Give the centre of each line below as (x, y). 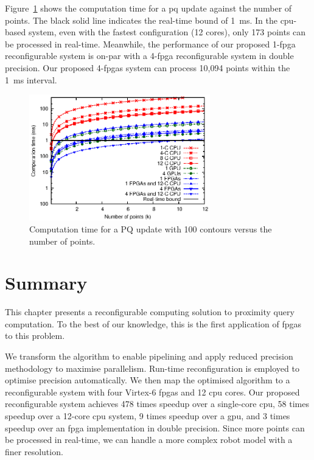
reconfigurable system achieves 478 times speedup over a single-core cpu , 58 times (157, 404)
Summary (46, 283)
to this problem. (35, 336)
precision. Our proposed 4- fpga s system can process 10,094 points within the (148, 67)
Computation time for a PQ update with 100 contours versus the (151, 228)
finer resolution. (34, 451)
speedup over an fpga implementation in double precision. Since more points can (155, 427)
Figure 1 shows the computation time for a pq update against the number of (148, 8)
